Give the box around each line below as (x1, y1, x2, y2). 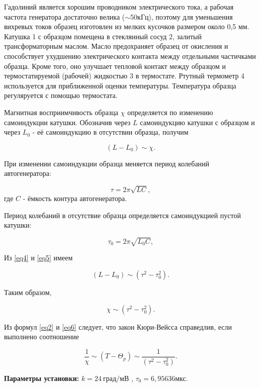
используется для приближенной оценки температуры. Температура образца (4, 80, 236, 90)
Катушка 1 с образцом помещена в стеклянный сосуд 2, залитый (4, 31, 202, 41)
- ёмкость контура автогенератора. (23, 193, 127, 204)
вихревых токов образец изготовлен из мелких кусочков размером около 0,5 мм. (4, 21, 249, 32)
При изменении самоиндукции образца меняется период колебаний (4, 158, 210, 168)
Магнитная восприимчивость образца (4, 107, 119, 117)
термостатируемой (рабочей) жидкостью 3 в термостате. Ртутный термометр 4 (4, 70, 245, 81)
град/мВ (103, 375, 129, 382)
